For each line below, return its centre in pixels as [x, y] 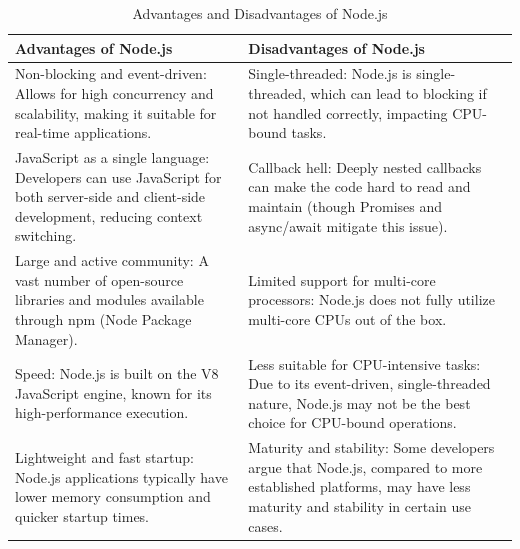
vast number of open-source [99, 279]
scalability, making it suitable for [116, 112]
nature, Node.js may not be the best [359, 402]
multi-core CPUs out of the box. [347, 319]
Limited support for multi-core [342, 279]
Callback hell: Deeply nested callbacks [365, 166]
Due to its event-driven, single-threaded [369, 383]
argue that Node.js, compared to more [365, 466]
